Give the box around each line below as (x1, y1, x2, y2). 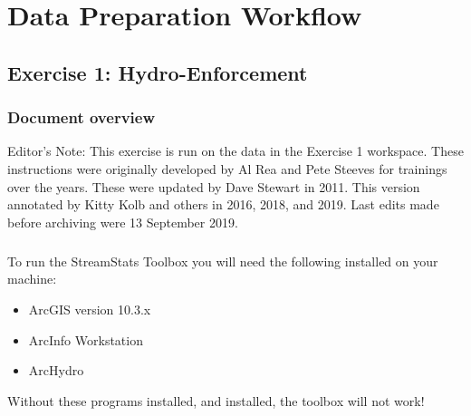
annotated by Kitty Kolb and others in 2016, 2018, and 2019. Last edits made (7, 195, 439, 214)
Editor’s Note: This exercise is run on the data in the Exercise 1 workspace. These (7, 141, 464, 160)
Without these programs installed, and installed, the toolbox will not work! (7, 391, 425, 410)
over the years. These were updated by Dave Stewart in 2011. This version (7, 177, 420, 196)
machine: (7, 269, 57, 288)
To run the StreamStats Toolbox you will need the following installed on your (7, 251, 438, 270)
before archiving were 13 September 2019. (7, 212, 238, 231)
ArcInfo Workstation (28, 330, 143, 349)
